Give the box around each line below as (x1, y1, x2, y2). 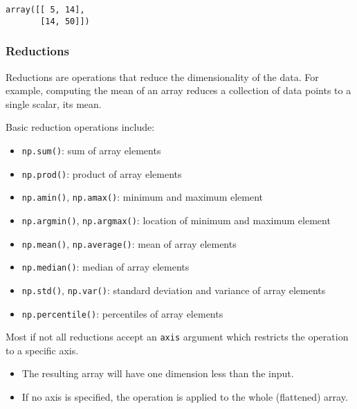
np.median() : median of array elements (21, 260, 190, 274)
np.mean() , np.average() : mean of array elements (21, 236, 237, 251)
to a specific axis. (6, 343, 79, 357)
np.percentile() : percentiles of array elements (21, 306, 223, 320)
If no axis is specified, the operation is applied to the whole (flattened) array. (21, 390, 348, 403)
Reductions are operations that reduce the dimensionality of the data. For (6, 69, 319, 84)
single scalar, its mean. (6, 96, 102, 111)
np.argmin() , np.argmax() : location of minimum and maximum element (21, 212, 331, 227)
